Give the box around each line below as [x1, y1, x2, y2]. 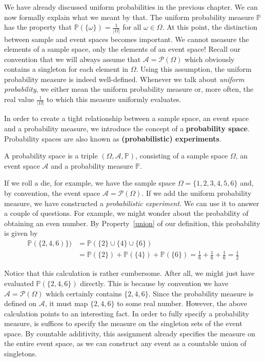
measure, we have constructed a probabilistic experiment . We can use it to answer [4, 197, 259, 208]
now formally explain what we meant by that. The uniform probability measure [4, 11, 254, 22]
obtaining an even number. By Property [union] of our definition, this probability [4, 217, 260, 228]
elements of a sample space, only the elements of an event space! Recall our [4, 44, 240, 54]
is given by [4, 228, 38, 238]
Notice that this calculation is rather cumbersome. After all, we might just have [4, 268, 255, 278]
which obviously [185, 53, 235, 64]
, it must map [45, 298, 88, 309]
